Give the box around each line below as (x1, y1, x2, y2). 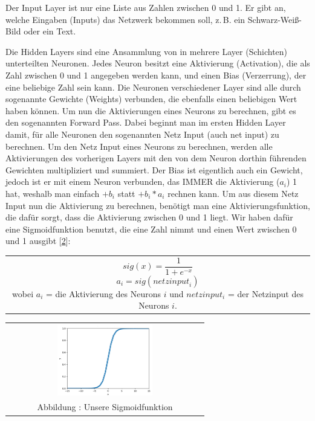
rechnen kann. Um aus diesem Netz (167, 187, 299, 199)
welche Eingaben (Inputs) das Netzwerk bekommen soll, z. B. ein (5, 13, 245, 25)
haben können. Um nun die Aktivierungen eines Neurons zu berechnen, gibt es (5, 104, 296, 117)
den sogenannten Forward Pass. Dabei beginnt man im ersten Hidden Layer (5, 116, 286, 129)
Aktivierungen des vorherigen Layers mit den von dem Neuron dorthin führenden (5, 152, 307, 164)
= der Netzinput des (227, 287, 304, 300)
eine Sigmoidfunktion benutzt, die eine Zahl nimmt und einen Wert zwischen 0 (5, 222, 297, 235)
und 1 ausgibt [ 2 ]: (5, 234, 71, 247)
